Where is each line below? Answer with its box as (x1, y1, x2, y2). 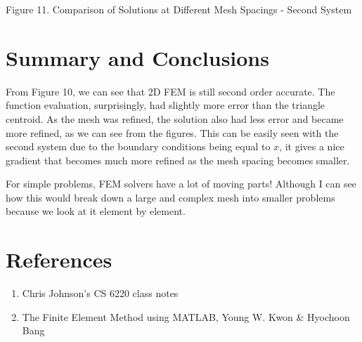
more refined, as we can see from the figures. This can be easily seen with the (6, 125, 339, 140)
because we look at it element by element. (6, 204, 186, 218)
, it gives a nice (279, 139, 344, 154)
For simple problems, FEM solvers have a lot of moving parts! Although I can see (6, 176, 356, 191)
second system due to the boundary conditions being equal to (6, 139, 271, 154)
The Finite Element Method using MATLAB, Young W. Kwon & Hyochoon (22, 309, 350, 324)
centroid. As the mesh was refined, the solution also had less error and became (6, 111, 344, 126)
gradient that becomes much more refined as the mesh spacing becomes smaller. (6, 152, 350, 167)
